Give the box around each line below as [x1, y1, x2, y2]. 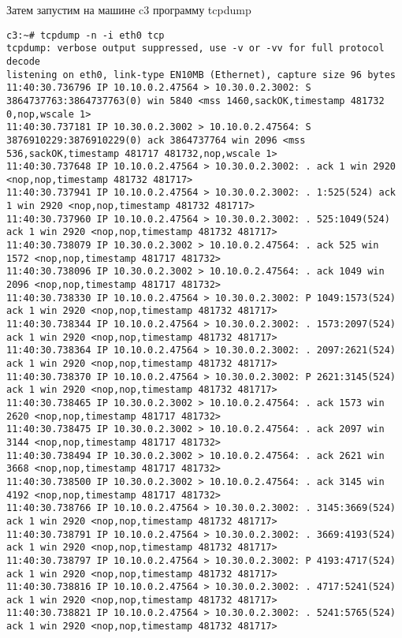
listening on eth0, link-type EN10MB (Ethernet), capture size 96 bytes [6, 69, 396, 80]
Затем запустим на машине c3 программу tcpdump [6, 2, 251, 17]
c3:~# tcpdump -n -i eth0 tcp [6, 29, 165, 41]
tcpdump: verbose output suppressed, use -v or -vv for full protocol [6, 43, 385, 54]
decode [6, 55, 40, 67]
